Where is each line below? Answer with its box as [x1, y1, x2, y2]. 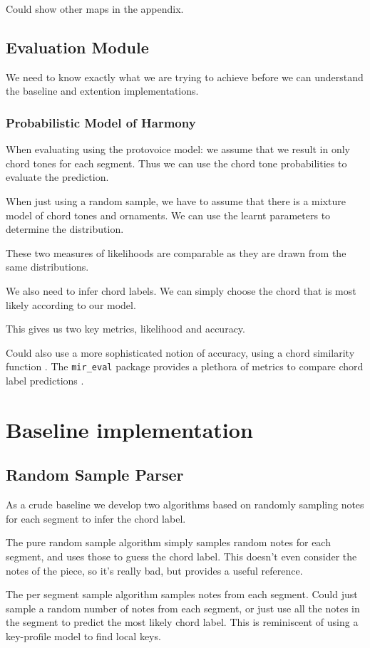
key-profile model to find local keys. [6, 628, 161, 643]
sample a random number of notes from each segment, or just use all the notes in [6, 600, 360, 615]
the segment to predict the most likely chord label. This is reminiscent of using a [6, 615, 359, 629]
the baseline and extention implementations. [6, 83, 199, 98]
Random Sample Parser [6, 464, 184, 486]
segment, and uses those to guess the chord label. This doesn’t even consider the [6, 548, 357, 563]
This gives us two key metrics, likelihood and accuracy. [6, 321, 245, 336]
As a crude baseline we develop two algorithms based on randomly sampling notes [6, 497, 364, 512]
